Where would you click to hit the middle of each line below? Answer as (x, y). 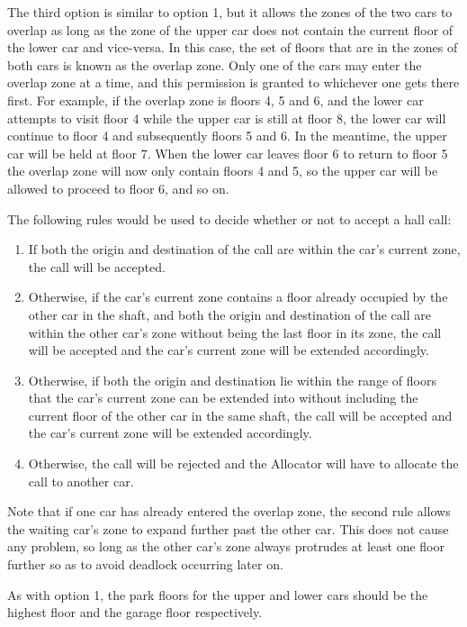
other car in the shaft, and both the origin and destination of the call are (229, 314)
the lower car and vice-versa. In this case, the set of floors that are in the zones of (233, 47)
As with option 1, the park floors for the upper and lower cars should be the (218, 594)
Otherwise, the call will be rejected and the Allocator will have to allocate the (243, 463)
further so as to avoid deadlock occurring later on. (145, 564)
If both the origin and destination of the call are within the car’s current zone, (244, 249)
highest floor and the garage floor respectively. (135, 612)
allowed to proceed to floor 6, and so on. (118, 188)
